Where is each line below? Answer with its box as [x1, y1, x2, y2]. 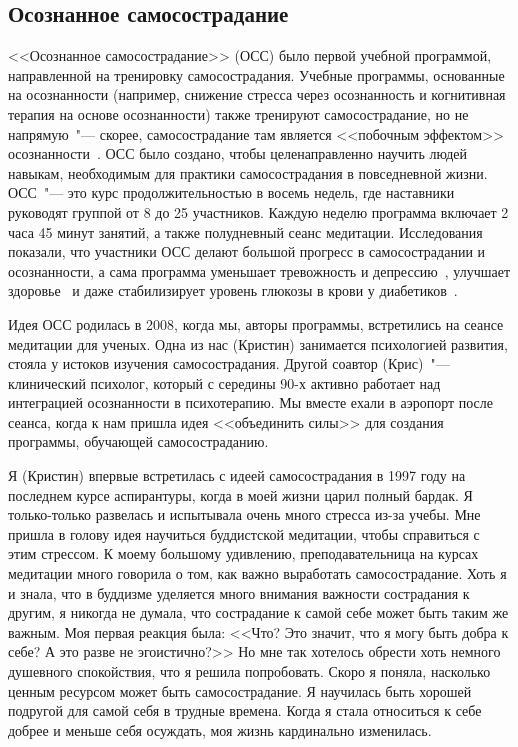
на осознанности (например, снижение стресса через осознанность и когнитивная [8, 84, 506, 105]
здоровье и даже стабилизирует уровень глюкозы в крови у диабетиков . [8, 280, 458, 301]
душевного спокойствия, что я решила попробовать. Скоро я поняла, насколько [8, 661, 491, 682]
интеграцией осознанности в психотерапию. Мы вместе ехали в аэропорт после [8, 392, 494, 413]
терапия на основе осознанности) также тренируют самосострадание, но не [8, 103, 469, 124]
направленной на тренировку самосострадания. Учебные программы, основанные [8, 64, 505, 85]
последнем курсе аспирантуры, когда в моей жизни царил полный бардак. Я [8, 484, 473, 505]
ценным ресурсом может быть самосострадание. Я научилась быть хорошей [8, 680, 472, 701]
